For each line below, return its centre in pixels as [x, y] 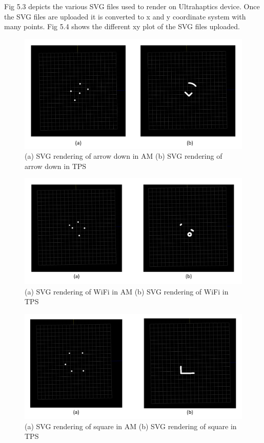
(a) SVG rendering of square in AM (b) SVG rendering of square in [131, 426]
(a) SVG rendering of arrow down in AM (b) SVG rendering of [124, 156]
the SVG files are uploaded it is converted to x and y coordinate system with [125, 16]
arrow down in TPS [56, 166]
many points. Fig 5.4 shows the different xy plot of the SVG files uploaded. [122, 26]
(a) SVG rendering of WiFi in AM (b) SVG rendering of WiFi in [127, 291]
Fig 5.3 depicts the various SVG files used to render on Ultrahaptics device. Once [132, 6]
